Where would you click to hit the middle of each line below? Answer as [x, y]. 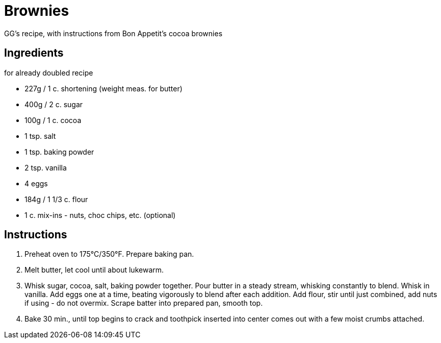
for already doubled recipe [49, 72]
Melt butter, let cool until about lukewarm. [94, 270]
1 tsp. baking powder [59, 152]
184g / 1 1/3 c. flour [56, 199]
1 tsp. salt [40, 136]
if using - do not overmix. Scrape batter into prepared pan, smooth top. [144, 303]
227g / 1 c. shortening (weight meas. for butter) [103, 88]
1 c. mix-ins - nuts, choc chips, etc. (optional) [100, 215]
